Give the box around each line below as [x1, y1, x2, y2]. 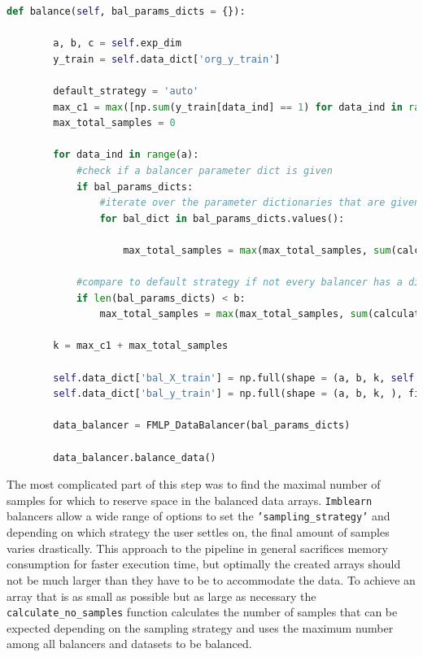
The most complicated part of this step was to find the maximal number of [7, 476, 381, 493]
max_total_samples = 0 [53, 117, 176, 129]
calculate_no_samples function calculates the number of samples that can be [7, 603, 398, 620]
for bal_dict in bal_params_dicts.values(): [99, 212, 345, 224]
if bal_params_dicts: [76, 181, 194, 193]
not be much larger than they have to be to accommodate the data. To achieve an [7, 571, 416, 588]
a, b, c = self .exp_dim [53, 37, 181, 50]
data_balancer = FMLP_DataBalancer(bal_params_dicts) [53, 420, 351, 432]
